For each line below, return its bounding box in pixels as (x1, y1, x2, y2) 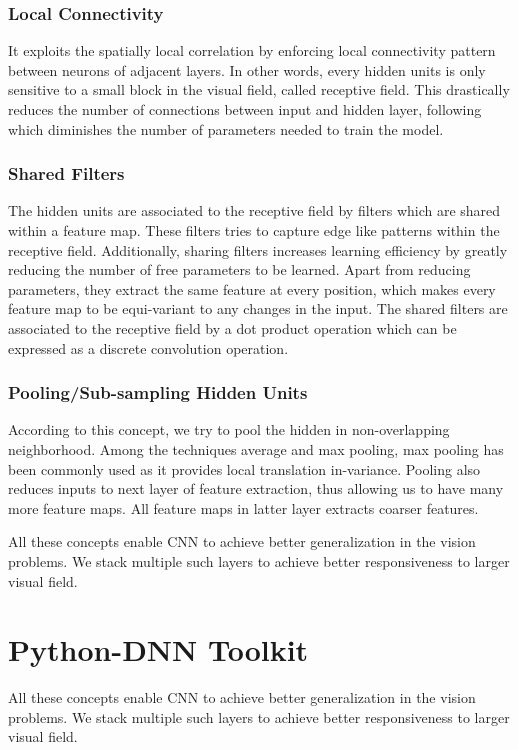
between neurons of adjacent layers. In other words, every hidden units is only (8, 59, 486, 80)
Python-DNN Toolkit (8, 629, 309, 670)
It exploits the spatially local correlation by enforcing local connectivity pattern (8, 40, 496, 61)
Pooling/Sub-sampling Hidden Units (8, 380, 308, 405)
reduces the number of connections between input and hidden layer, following (8, 99, 482, 119)
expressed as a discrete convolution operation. (8, 337, 289, 358)
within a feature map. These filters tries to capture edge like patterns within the (8, 220, 500, 240)
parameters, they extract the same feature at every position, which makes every (8, 278, 496, 299)
